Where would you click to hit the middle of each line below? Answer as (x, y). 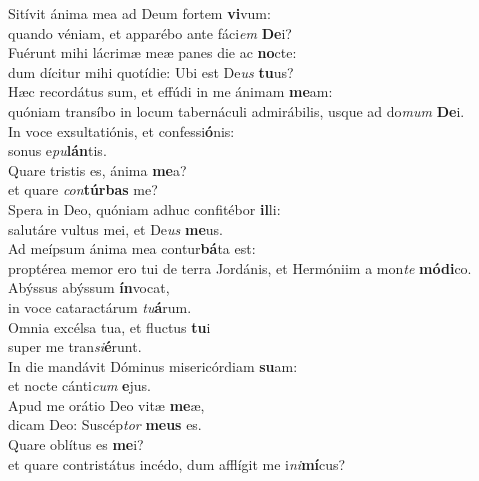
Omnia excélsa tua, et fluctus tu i (109, 326)
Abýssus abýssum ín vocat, (89, 287)
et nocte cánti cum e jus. (79, 385)
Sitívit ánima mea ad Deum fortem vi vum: (139, 13)
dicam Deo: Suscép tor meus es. (105, 424)
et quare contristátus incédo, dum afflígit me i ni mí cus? (177, 463)
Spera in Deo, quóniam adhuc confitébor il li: (144, 208)
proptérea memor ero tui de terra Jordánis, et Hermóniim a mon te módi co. (240, 267)
